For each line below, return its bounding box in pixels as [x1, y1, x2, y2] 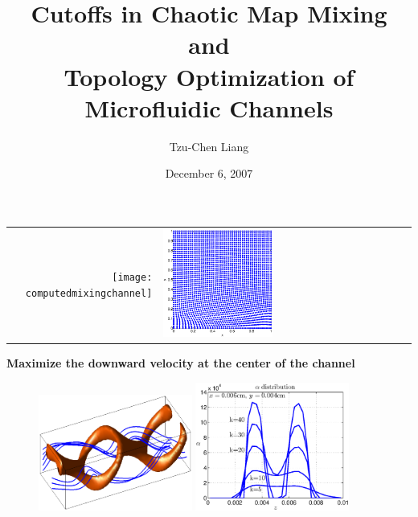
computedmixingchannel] [25, 288, 153, 300]
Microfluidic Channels [84, 91, 334, 124]
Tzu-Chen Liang [169, 137, 249, 154]
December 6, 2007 [165, 165, 253, 182]
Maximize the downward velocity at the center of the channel [6, 354, 355, 371]
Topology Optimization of [64, 59, 354, 92]
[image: [112, 272, 153, 284]
